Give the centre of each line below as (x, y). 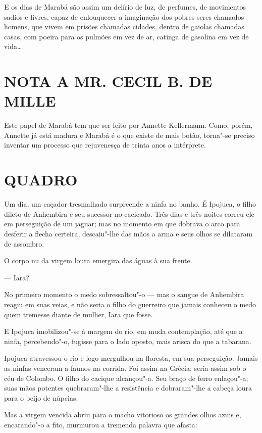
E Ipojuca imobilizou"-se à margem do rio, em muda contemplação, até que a (123, 331)
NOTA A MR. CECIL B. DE (108, 81)
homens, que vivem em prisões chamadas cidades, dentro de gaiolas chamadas (124, 27)
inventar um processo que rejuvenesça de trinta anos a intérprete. (105, 145)
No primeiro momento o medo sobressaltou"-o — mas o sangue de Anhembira (124, 294)
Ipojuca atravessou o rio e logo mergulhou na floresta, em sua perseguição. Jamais (131, 358)
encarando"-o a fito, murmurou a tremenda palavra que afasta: (101, 424)
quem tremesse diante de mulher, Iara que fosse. (78, 314)
